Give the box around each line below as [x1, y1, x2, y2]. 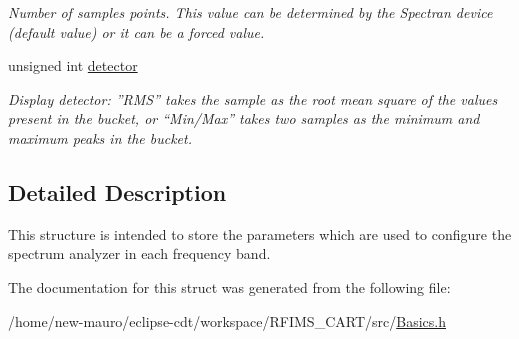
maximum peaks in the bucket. [8, 127, 192, 148]
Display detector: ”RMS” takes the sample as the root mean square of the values [8, 88, 498, 109]
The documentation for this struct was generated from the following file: [8, 276, 451, 297]
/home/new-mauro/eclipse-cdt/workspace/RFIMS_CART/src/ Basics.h [8, 310, 446, 331]
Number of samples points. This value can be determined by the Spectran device [8, 2, 493, 22]
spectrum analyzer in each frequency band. [8, 243, 271, 264]
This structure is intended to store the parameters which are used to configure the [8, 223, 512, 244]
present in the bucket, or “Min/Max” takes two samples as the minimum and [8, 108, 480, 129]
